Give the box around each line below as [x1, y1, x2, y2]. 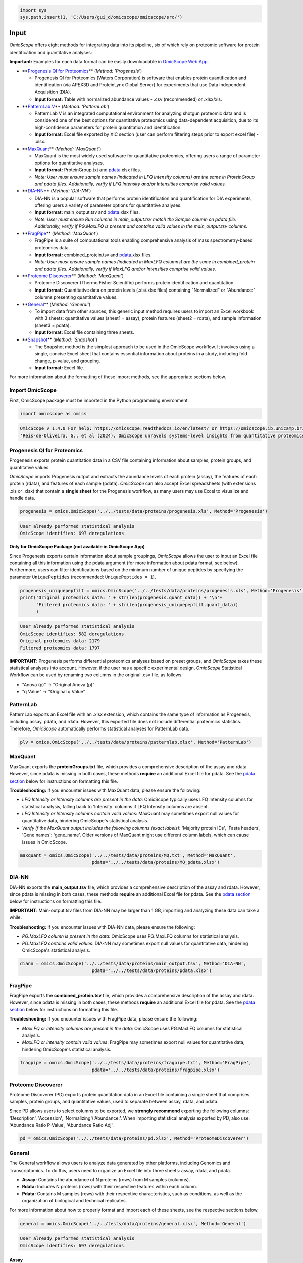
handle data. [9, 495, 35, 501]
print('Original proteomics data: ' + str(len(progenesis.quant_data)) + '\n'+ [20, 595, 223, 601]
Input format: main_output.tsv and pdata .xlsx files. [34, 209, 140, 215]
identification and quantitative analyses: [9, 49, 92, 55]
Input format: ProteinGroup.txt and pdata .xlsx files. [34, 167, 141, 173]
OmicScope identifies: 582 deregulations [20, 630, 124, 637]
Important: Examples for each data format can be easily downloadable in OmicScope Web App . [9, 59, 209, 65]
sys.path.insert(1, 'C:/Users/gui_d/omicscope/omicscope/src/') [20, 14, 183, 20]
